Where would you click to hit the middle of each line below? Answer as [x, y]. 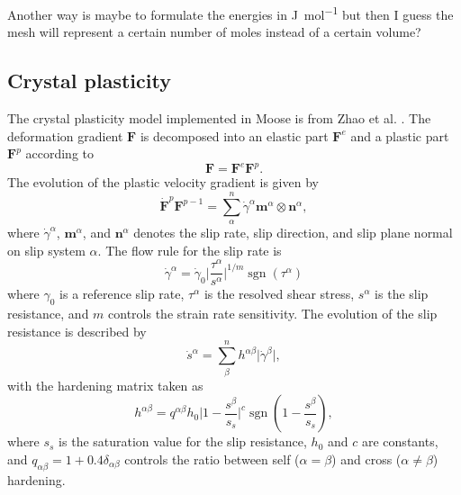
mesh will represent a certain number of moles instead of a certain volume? [214, 32]
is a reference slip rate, [122, 294]
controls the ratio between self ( [212, 459]
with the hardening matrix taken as [105, 385]
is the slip [402, 294]
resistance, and [48, 314]
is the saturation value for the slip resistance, [183, 441]
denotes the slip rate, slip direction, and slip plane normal [293, 233]
